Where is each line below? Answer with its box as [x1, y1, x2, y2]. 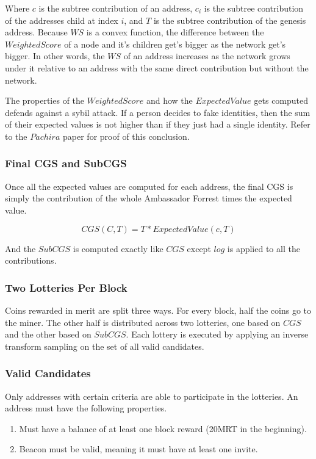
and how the [146, 94, 193, 107]
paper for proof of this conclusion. [63, 129, 190, 142]
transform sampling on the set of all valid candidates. [5, 339, 204, 352]
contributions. [5, 254, 57, 267]
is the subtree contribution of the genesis [153, 13, 306, 26]
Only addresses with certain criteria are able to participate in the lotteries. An [5, 389, 298, 402]
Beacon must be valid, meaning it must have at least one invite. [19, 443, 258, 455]
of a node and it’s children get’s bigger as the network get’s [64, 37, 286, 50]
